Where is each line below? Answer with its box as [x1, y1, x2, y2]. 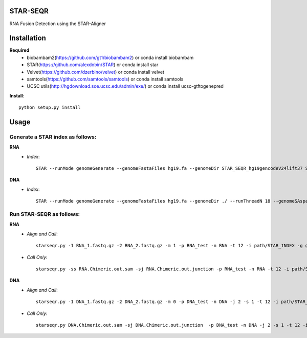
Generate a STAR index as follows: [9, 133, 97, 141]
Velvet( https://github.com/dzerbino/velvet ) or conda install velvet [27, 69, 165, 75]
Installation [9, 34, 46, 43]
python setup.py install [18, 105, 81, 110]
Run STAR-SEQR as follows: [9, 211, 80, 218]
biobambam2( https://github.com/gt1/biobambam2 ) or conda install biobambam [27, 54, 194, 61]
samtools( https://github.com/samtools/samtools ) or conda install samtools [27, 76, 184, 82]
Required [9, 47, 30, 53]
